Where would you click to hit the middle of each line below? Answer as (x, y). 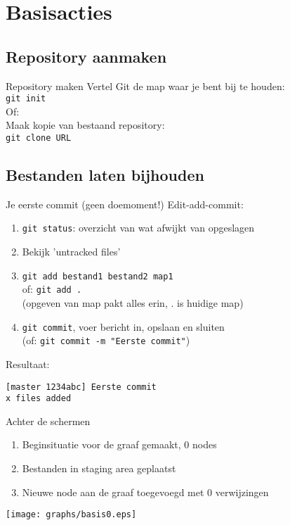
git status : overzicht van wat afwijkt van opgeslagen (138, 228)
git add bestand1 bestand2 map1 (98, 276)
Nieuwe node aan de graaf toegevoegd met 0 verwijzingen (145, 492)
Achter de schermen (48, 420)
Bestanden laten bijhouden (105, 175)
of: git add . (52, 289)
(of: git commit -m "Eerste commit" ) (106, 340)
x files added (39, 399)
